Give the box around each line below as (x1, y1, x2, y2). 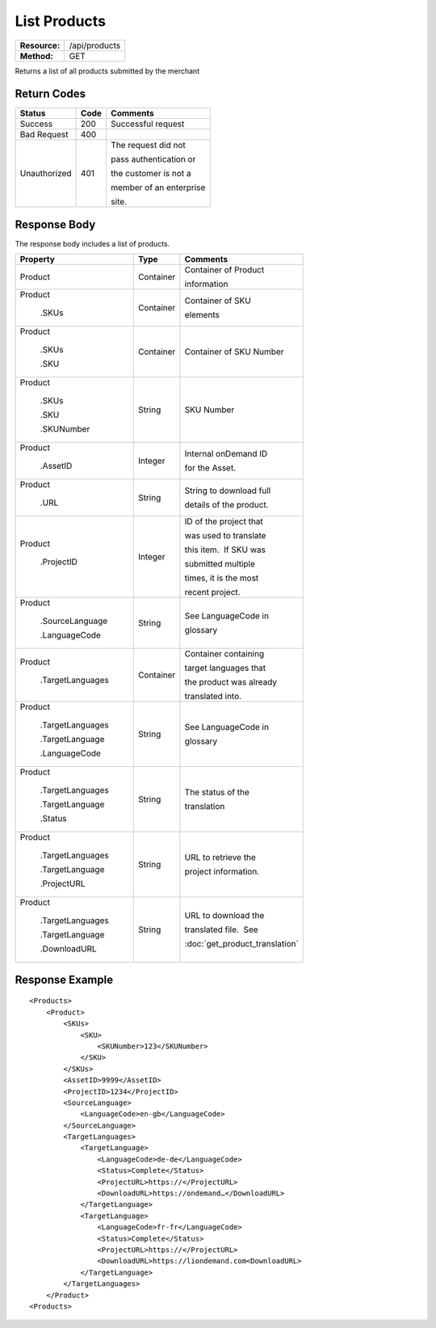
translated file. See (184, 924, 258, 935)
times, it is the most (184, 572, 259, 584)
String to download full (184, 485, 271, 496)
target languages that (184, 663, 266, 674)
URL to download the (184, 910, 265, 921)
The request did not (110, 140, 186, 151)
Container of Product (184, 264, 265, 276)
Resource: (19, 40, 61, 51)
